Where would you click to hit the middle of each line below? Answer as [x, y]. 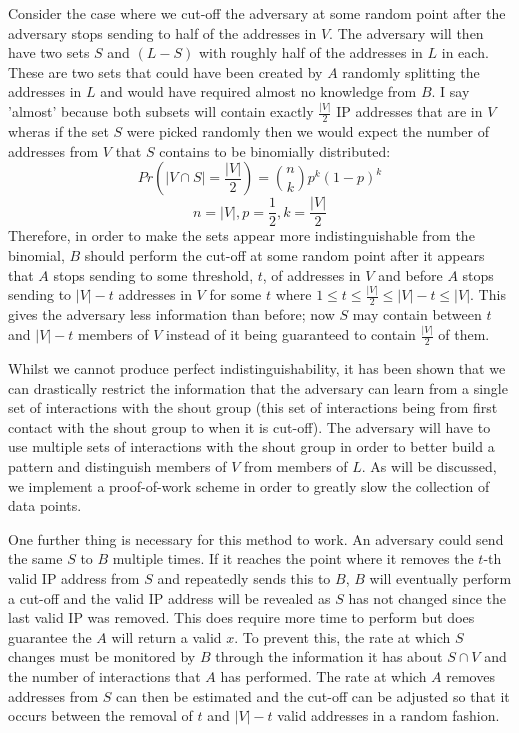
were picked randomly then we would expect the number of [307, 131]
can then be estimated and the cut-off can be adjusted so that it [313, 695]
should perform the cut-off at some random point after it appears [284, 254]
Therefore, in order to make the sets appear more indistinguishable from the [241, 235]
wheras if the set [58, 131]
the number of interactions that [104, 675]
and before [410, 274]
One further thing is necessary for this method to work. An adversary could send [256, 538]
